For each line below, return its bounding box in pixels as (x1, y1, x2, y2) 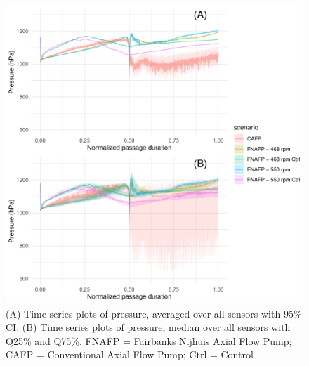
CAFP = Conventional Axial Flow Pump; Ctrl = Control (6, 347, 254, 362)
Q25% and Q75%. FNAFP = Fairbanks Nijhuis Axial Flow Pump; (6, 333, 292, 348)
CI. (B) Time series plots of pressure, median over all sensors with (6, 320, 291, 334)
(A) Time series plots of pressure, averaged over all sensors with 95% (6, 306, 302, 320)
